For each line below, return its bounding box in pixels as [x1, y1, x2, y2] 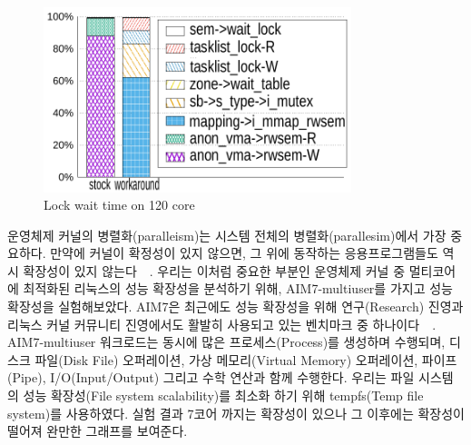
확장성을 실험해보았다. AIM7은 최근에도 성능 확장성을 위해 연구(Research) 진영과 [7, 297, 464, 316]
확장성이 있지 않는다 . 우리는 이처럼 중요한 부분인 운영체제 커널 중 [23, 261, 406, 280]
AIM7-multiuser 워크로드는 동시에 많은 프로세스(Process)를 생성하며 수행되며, [7, 332, 446, 351]
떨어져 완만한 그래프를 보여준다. [7, 421, 188, 440]
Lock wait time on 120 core [44, 195, 195, 214]
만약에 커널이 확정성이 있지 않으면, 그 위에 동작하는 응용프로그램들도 [50, 243, 438, 262]
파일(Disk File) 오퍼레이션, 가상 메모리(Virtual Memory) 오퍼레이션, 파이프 [34, 350, 457, 369]
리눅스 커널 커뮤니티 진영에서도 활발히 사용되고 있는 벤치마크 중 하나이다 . [7, 314, 437, 333]
